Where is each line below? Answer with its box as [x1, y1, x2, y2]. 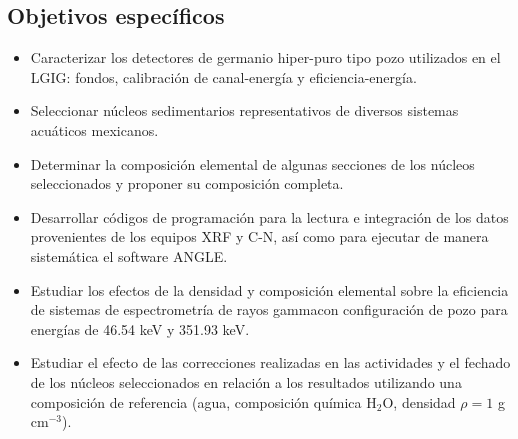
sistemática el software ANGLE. [30, 245, 228, 266]
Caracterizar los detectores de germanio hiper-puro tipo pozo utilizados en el [30, 47, 501, 68]
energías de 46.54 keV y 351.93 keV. [30, 318, 250, 339]
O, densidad [382, 391, 456, 412]
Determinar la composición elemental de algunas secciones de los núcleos [30, 153, 475, 174]
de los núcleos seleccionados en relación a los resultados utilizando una [30, 371, 462, 392]
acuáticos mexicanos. [30, 119, 159, 140]
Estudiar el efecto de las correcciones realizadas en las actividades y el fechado [30, 352, 511, 373]
